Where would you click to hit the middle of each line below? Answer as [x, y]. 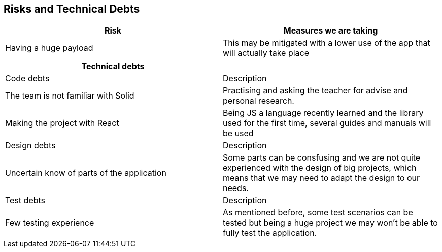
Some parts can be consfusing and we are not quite [322, 158]
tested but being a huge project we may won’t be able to [330, 223]
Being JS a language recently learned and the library [323, 113]
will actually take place [266, 53]
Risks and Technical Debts [72, 9]
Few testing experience [50, 223]
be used [238, 133]
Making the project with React [62, 123]
